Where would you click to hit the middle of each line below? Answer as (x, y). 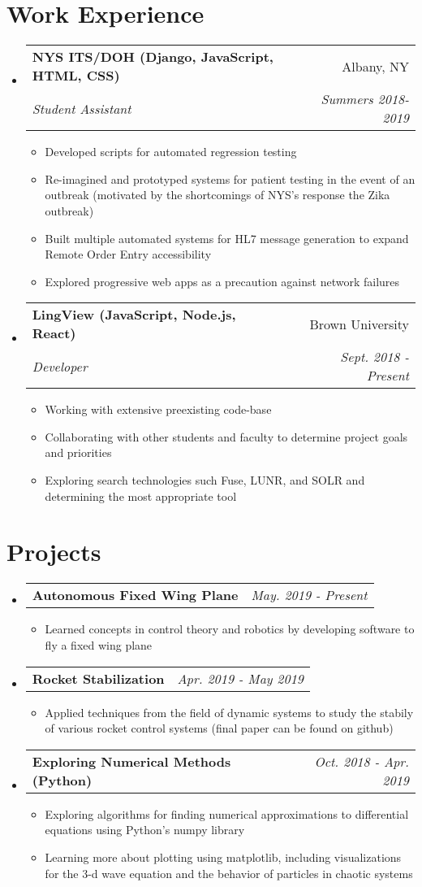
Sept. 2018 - (375, 357)
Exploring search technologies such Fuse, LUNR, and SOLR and (205, 480)
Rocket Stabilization (98, 678)
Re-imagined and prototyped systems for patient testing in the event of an (230, 178)
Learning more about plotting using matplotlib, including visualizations (223, 857)
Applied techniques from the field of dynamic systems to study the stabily (229, 712)
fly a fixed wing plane (99, 644)
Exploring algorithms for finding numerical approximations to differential (227, 813)
